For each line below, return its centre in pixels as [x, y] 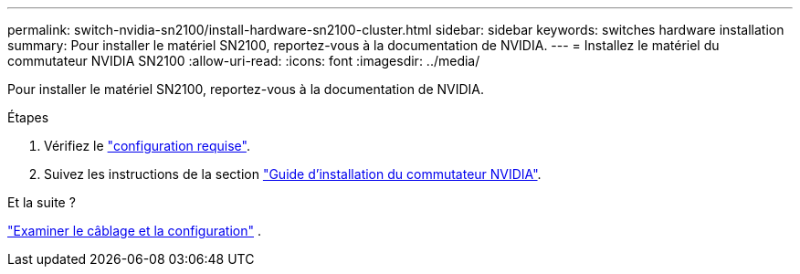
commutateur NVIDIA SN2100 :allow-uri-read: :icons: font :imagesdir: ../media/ [244, 61]
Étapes [28, 117]
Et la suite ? [42, 202]
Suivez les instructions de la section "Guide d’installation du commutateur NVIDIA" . [293, 174]
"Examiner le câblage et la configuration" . [134, 231]
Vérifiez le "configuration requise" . [147, 146]
